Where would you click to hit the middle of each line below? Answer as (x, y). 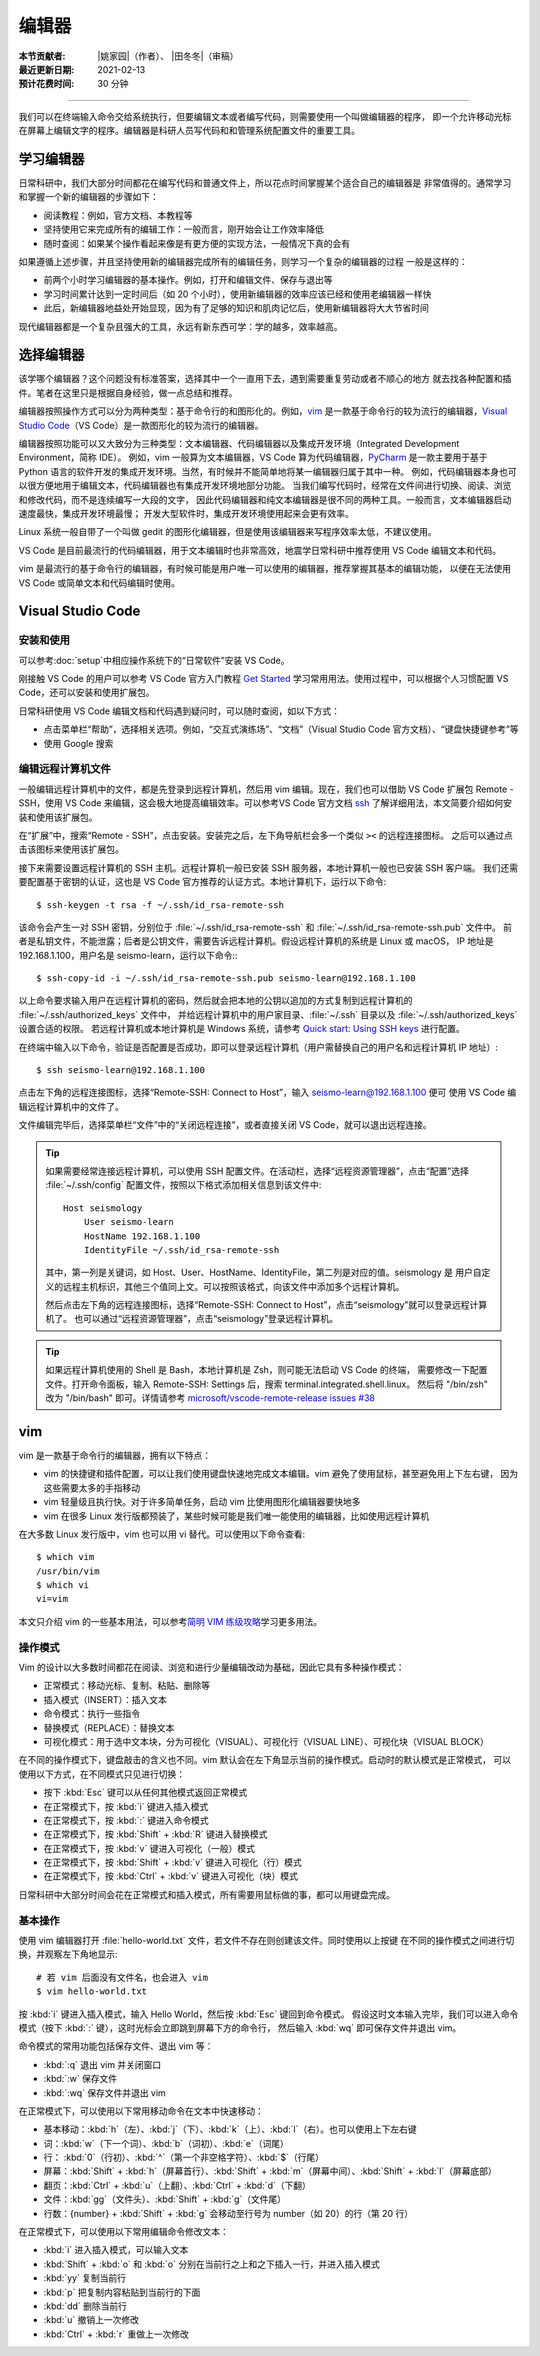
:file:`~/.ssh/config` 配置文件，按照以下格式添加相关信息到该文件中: (183, 1185)
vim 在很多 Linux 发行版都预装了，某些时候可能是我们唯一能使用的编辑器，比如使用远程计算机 (236, 1516)
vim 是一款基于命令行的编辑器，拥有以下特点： (115, 1455)
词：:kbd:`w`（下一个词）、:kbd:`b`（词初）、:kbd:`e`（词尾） (166, 2143)
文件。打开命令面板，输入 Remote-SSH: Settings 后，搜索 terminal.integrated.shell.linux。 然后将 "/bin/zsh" (267, 1384)
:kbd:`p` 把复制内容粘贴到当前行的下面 (122, 2292)
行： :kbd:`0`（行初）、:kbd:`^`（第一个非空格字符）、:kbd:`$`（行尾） (184, 2157)
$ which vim (65, 1557)
